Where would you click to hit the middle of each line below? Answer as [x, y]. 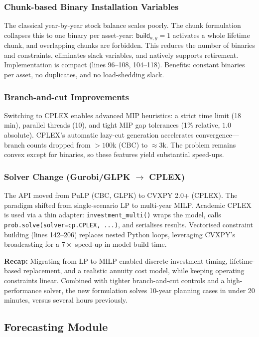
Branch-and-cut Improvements [66, 96]
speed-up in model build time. [121, 244]
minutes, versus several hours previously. [66, 300]
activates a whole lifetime [211, 35]
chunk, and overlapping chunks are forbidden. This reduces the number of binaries [129, 45]
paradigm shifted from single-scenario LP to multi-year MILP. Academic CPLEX [128, 205]
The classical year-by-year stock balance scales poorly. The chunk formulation [123, 25]
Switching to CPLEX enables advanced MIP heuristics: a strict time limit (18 [123, 115]
